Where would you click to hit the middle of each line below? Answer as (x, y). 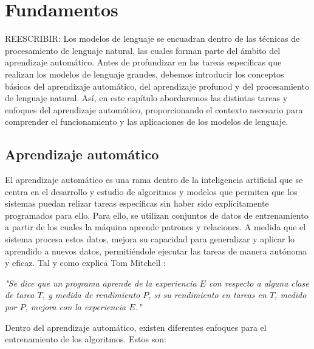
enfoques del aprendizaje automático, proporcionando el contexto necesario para (154, 109)
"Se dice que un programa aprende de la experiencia (101, 283)
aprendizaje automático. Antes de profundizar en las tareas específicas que (143, 62)
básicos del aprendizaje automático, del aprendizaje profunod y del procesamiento (157, 86)
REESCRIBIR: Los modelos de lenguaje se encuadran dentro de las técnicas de (152, 38)
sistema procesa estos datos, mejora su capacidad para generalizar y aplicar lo (150, 239)
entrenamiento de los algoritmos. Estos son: (86, 339)
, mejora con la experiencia (76, 307)
